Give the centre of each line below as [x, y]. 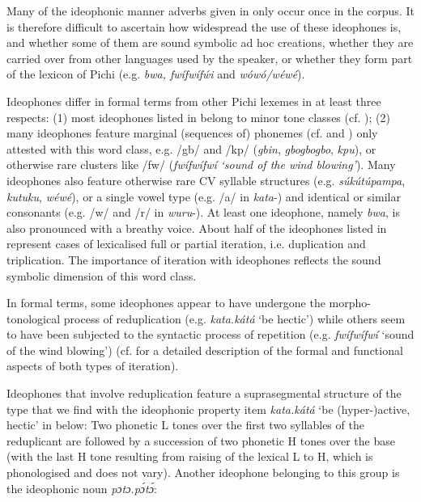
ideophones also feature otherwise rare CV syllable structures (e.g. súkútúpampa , [206, 180]
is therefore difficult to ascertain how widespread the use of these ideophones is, [204, 26]
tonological [34, 318]
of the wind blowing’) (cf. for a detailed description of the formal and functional [205, 350]
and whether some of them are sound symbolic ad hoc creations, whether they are [210, 42]
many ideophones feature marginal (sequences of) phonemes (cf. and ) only [192, 133]
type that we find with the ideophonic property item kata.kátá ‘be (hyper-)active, [208, 409]
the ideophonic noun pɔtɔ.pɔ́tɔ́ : [82, 488]
